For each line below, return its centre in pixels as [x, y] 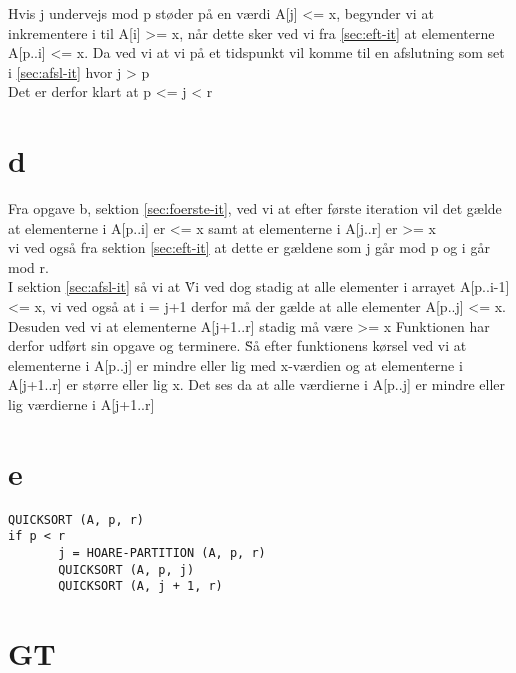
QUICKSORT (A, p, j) [126, 569]
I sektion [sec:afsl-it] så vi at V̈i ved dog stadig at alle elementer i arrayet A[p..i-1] [259, 286]
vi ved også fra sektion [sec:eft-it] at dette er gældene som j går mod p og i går [249, 247]
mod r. [28, 266]
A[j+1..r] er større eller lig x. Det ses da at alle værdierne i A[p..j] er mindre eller [257, 384]
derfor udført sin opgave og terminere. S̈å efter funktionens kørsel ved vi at [237, 345]
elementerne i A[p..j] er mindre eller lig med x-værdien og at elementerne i [235, 364]
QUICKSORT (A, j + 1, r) [140, 586]
